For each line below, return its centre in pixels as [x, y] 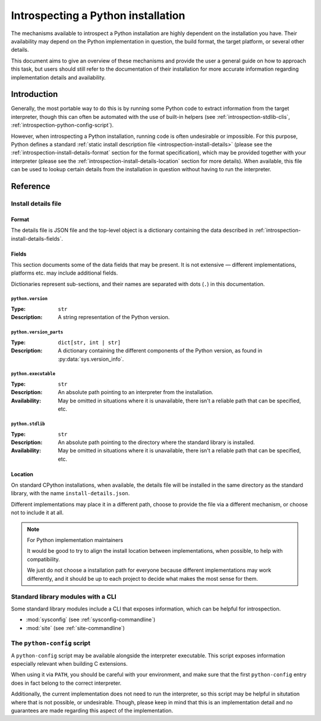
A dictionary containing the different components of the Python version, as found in [160, 351]
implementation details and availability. [59, 77]
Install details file [36, 203]
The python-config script [51, 643]
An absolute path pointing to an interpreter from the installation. [136, 392]
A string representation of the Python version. [114, 317]
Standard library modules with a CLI [64, 597]
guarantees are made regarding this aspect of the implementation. [92, 711]
